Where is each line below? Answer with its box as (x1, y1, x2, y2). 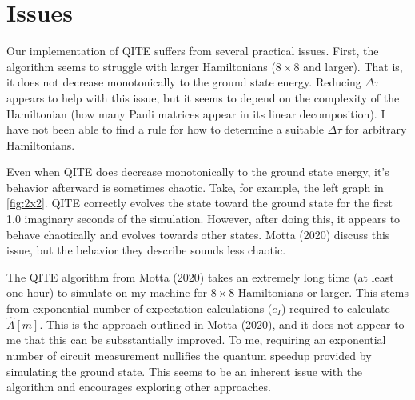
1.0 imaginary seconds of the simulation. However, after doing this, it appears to (6, 210, 401, 227)
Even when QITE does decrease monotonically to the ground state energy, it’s (6, 163, 389, 180)
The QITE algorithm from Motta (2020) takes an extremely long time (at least (6, 268, 394, 285)
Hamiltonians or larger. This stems (237, 284, 409, 301)
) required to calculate (281, 300, 390, 317)
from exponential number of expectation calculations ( (6, 300, 273, 317)
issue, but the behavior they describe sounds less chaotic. (6, 242, 286, 258)
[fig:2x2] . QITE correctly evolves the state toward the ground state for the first (6, 194, 393, 211)
